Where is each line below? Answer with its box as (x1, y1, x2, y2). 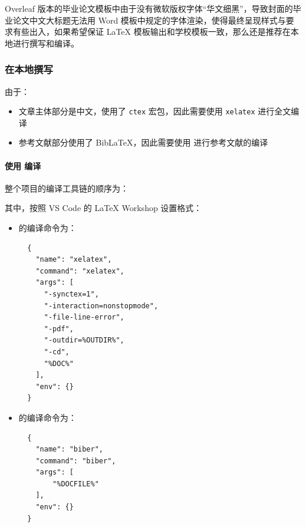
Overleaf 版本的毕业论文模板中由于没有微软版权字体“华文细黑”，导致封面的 (5, 2, 293, 14)
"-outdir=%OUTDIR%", (44, 336, 124, 345)
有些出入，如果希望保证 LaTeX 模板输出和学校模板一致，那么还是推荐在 (12, 25, 291, 38)
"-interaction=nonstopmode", (44, 301, 159, 310)
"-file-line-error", (44, 313, 124, 322)
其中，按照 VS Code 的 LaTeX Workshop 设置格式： (5, 202, 202, 214)
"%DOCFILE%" (52, 479, 99, 488)
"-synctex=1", (44, 289, 99, 298)
